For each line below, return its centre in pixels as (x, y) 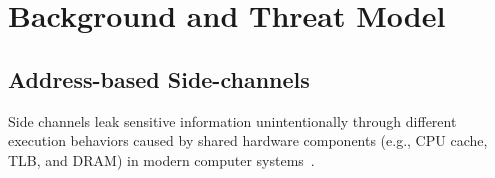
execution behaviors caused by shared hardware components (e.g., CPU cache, (248, 140)
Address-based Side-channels (159, 78)
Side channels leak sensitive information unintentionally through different (232, 120)
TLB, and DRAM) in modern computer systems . (161, 159)
